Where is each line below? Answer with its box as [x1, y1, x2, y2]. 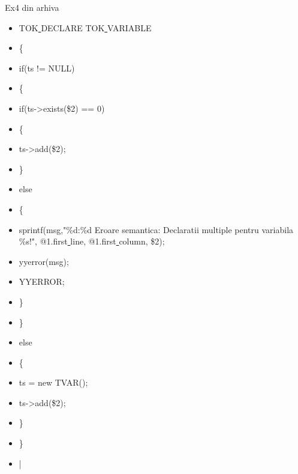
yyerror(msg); [19, 255, 69, 267]
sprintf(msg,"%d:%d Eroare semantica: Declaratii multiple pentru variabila [19, 223, 294, 235]
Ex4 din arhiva [5, 1, 59, 13]
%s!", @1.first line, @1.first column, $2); [19, 235, 165, 248]
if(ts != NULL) [19, 61, 75, 74]
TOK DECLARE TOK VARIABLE [19, 21, 152, 34]
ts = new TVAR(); [19, 376, 88, 389]
